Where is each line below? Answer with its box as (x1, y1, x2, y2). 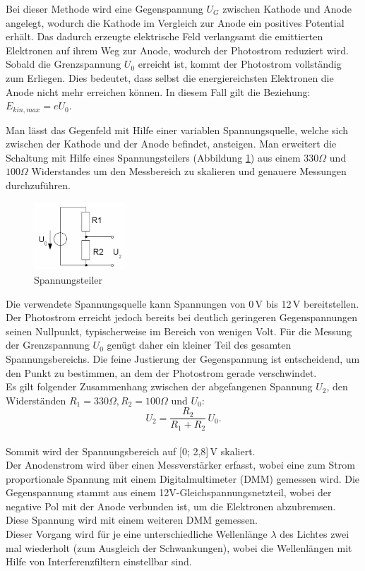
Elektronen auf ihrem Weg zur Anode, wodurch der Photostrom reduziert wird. (6, 42, 349, 57)
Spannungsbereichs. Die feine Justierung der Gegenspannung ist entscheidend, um (6, 351, 360, 366)
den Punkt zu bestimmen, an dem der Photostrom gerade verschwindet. (6, 365, 317, 380)
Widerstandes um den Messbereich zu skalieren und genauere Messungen (31, 164, 347, 179)
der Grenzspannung (6, 337, 90, 352)
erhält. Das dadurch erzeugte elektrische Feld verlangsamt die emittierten (6, 29, 323, 44)
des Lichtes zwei (280, 527, 349, 541)
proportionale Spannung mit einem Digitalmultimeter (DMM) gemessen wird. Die (6, 471, 360, 486)
